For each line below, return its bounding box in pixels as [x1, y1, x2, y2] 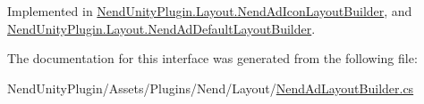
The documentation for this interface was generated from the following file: [7, 49, 418, 68]
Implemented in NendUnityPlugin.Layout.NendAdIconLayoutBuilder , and [7, 2, 412, 20]
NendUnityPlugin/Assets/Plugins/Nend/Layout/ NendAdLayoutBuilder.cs [7, 78, 414, 97]
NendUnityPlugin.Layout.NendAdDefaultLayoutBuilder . [7, 19, 316, 37]
